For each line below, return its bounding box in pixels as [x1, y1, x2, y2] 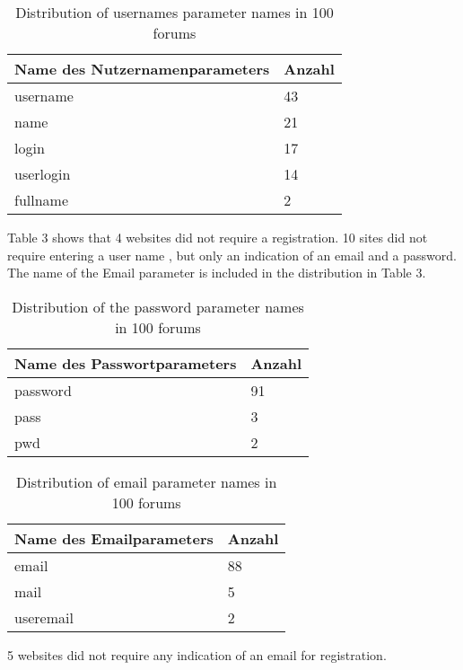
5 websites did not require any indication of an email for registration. [7, 645, 387, 664]
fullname [14, 190, 69, 210]
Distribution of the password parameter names [12, 295, 304, 317]
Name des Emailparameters [14, 527, 214, 549]
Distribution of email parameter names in [16, 471, 277, 492]
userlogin [14, 163, 71, 184]
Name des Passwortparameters [14, 352, 237, 374]
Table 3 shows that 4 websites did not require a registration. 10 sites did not [7, 228, 428, 246]
